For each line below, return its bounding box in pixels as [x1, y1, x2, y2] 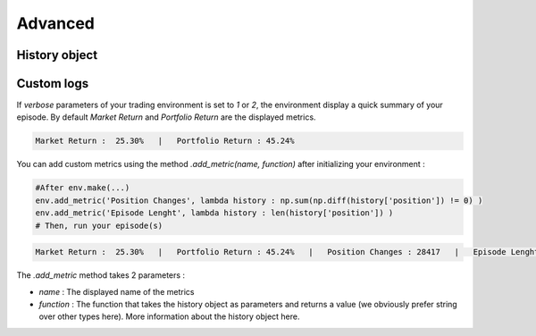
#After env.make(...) [35, 183, 130, 193]
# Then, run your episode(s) [35, 220, 163, 231]
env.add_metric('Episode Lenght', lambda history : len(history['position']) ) [35, 208, 394, 218]
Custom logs [16, 76, 89, 91]
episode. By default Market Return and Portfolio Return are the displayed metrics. [16, 112, 316, 122]
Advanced [16, 13, 96, 33]
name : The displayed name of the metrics [38, 286, 195, 297]
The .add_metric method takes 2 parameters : [16, 270, 186, 281]
